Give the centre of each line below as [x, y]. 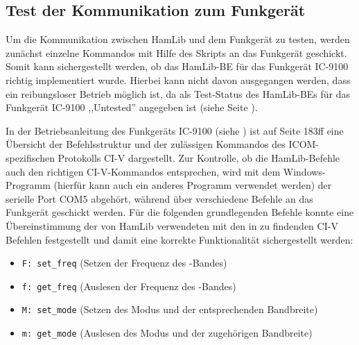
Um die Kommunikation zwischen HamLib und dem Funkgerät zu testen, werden [178, 39]
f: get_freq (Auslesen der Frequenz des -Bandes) [129, 286]
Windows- [304, 171]
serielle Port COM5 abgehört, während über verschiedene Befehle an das [159, 198]
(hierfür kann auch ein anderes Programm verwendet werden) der [193, 185]
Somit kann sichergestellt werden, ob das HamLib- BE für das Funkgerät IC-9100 [177, 66]
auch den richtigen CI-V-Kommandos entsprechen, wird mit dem [143, 171]
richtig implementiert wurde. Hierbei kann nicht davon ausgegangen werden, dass [178, 79]
